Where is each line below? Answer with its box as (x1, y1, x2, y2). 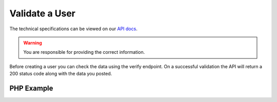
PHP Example (9, 84, 53, 92)
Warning (23, 39, 42, 46)
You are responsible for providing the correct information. (23, 49, 145, 55)
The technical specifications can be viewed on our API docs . (9, 26, 138, 32)
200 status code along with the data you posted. (9, 71, 112, 77)
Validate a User (9, 8, 76, 19)
